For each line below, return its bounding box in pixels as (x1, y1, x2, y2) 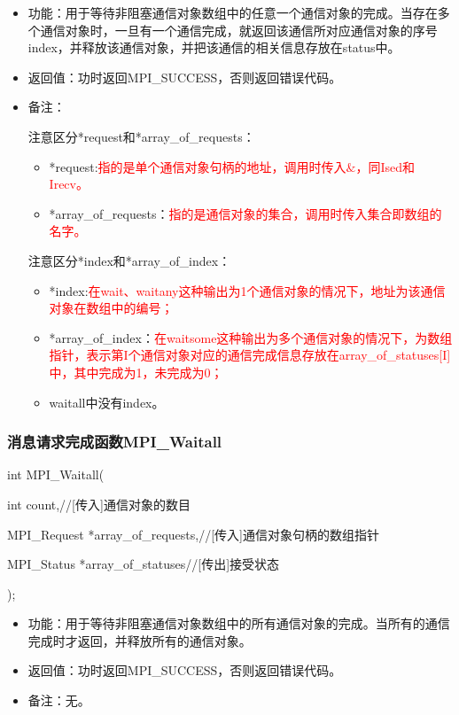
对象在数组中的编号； (49, 299, 174, 317)
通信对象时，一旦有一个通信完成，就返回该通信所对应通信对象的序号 (40, 20, 438, 39)
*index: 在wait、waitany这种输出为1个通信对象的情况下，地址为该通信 (49, 281, 446, 299)
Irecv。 (49, 175, 89, 193)
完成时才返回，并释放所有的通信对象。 (27, 631, 252, 649)
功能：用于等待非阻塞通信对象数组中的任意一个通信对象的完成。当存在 (27, 4, 438, 21)
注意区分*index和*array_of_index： (27, 251, 231, 269)
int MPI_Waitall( (7, 465, 105, 484)
